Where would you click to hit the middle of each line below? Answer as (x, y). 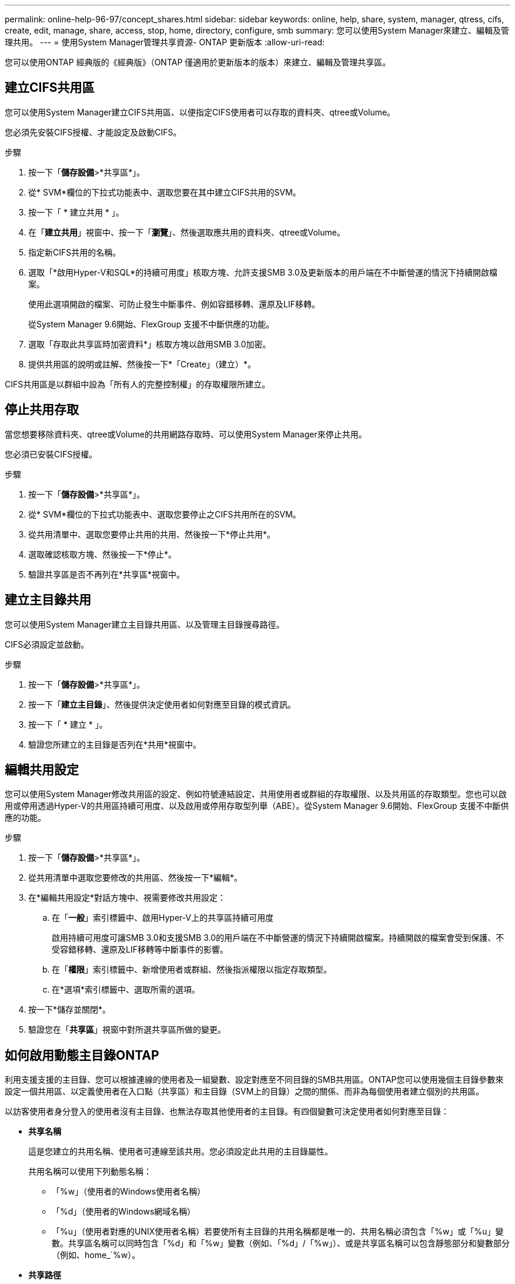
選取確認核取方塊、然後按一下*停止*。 (103, 554)
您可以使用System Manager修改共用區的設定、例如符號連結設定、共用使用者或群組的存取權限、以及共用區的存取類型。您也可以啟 (256, 794)
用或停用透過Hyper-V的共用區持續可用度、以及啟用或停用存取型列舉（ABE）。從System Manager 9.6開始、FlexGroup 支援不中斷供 (257, 806)
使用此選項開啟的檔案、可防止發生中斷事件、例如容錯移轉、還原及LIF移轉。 (174, 304)
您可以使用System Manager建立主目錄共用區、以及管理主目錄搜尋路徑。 (145, 624)
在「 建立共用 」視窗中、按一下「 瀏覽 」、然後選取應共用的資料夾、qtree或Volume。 (187, 232)
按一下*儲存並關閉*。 (70, 1010)
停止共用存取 (42, 410)
